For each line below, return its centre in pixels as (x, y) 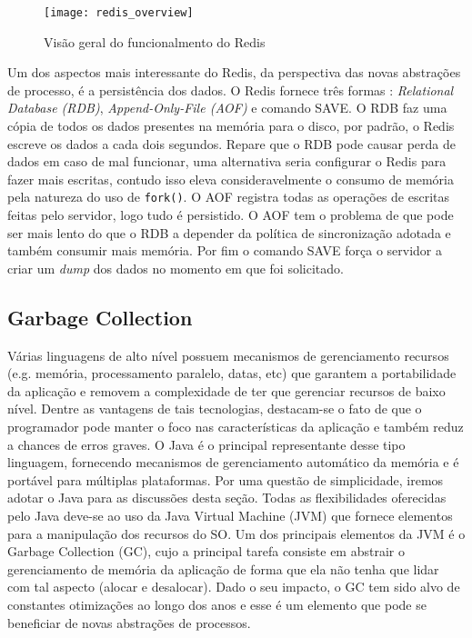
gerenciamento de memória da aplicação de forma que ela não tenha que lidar (223, 568)
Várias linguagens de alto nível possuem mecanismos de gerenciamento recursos (228, 355)
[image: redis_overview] (119, 13)
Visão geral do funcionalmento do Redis (155, 41)
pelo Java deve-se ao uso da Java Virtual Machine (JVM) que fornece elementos (230, 515)
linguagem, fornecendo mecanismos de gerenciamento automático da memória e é (233, 462)
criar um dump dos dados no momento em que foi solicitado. (176, 268)
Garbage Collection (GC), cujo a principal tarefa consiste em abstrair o (206, 551)
